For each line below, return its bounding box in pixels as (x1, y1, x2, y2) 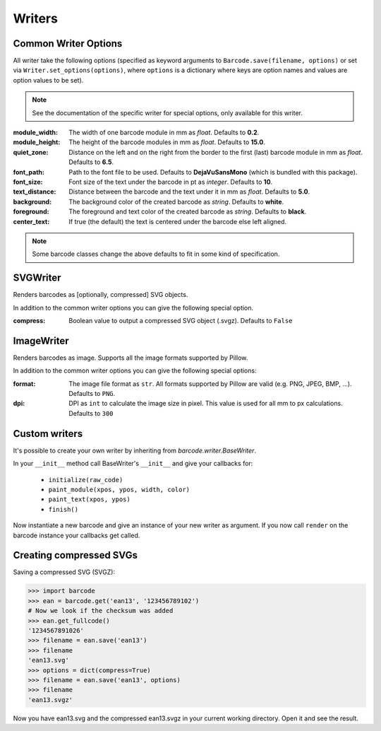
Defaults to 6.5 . (68, 158, 114, 166)
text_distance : (13, 187, 56, 196)
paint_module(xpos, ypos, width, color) (48, 485, 190, 493)
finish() (48, 505, 79, 513)
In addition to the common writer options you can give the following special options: (13, 366, 257, 375)
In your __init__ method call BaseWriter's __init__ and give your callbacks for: (13, 460, 253, 468)
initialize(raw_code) (48, 476, 123, 484)
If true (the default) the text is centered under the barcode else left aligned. (68, 217, 287, 226)
